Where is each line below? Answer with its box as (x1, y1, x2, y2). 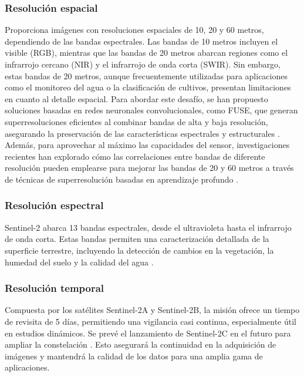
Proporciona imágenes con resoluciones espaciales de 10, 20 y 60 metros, (5, 23, 264, 36)
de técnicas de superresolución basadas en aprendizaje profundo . (5, 173, 239, 185)
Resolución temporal (5, 281, 104, 295)
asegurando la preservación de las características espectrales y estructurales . (5, 127, 280, 139)
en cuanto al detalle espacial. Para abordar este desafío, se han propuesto (5, 92, 268, 105)
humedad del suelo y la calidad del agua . (5, 255, 154, 268)
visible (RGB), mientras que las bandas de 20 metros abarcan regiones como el (5, 46, 288, 59)
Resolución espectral (5, 198, 104, 213)
